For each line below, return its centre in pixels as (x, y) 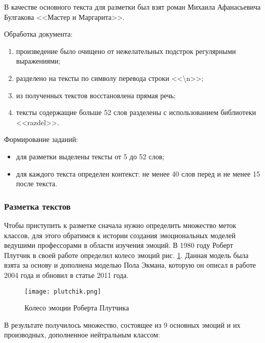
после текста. (37, 183)
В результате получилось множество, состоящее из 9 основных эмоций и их (122, 324)
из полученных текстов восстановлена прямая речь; (96, 95)
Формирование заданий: (41, 139)
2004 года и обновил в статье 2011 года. (67, 275)
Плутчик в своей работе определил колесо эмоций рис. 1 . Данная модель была (126, 255)
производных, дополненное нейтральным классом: (82, 335)
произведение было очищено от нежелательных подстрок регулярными (126, 51)
